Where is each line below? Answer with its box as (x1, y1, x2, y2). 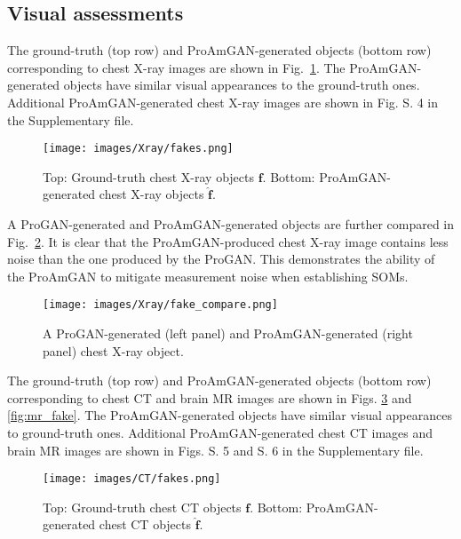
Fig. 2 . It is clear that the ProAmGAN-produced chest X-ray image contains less (7, 232, 449, 250)
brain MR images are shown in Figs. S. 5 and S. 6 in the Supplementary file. (7, 440, 424, 459)
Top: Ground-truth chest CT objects (43, 497, 242, 516)
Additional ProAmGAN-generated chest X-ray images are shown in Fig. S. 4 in (7, 92, 439, 111)
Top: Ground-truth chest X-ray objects (43, 167, 254, 186)
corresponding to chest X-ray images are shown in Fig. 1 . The (7, 58, 346, 76)
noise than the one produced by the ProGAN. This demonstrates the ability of (7, 250, 435, 268)
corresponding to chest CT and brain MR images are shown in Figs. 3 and (7, 388, 412, 407)
